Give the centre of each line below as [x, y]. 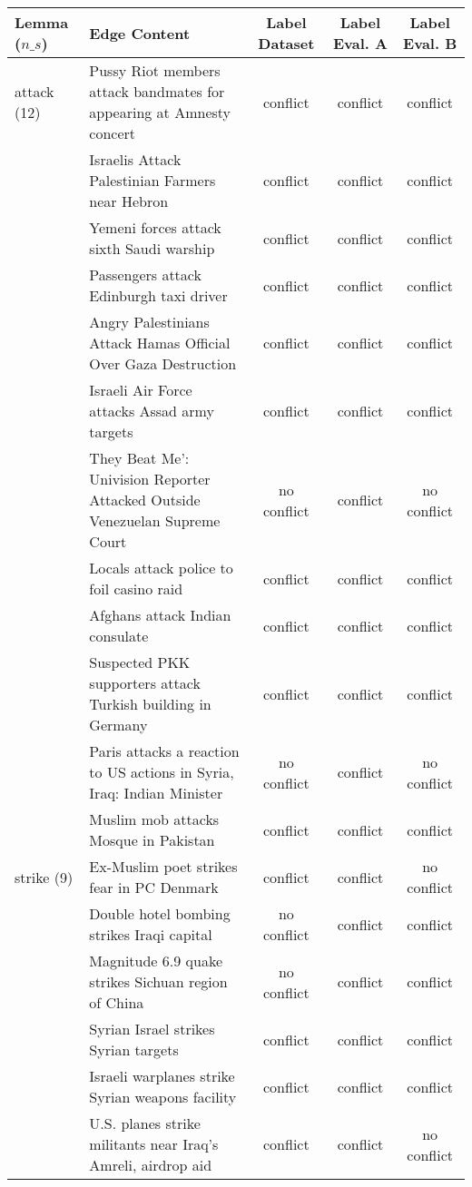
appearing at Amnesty [160, 112]
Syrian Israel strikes [152, 1029]
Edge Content [140, 33]
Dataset [286, 43]
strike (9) [44, 877]
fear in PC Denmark [154, 887]
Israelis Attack [135, 159]
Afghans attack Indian [160, 615]
